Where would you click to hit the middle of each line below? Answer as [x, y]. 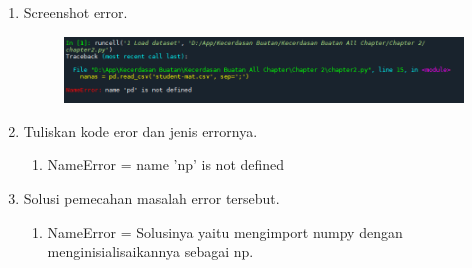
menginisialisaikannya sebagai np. [150, 251]
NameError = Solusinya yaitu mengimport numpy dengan [225, 231]
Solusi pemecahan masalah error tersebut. [151, 197]
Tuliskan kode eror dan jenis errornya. [140, 130]
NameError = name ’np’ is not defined [166, 164]
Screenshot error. [75, 12]
